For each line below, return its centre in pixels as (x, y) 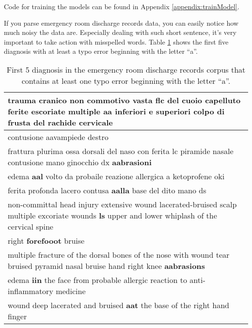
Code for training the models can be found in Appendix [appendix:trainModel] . (122, 6)
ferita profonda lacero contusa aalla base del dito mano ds (107, 190)
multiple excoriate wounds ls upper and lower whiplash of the (112, 215)
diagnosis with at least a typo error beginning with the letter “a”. (101, 51)
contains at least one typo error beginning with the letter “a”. (126, 80)
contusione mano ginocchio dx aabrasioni (80, 162)
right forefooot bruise (46, 240)
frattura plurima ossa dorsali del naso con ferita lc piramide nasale (121, 151)
